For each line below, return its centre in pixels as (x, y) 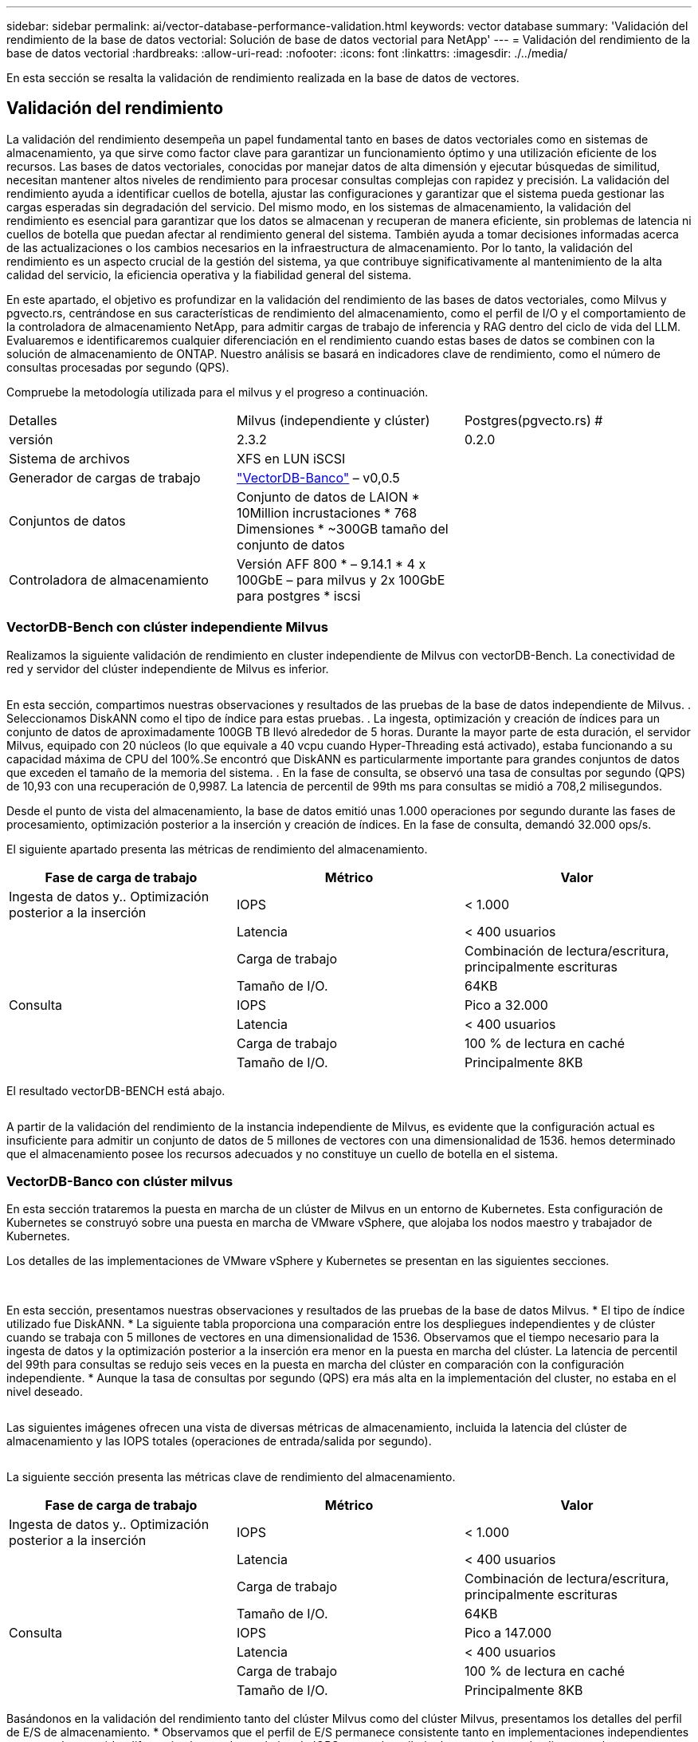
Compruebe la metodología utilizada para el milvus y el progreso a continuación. (218, 392)
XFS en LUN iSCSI (291, 458)
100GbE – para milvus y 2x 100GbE (341, 579)
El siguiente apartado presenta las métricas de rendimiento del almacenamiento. (217, 849)
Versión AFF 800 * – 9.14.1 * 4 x (331, 564)
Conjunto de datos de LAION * (328, 497)
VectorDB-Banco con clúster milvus (120, 1181)
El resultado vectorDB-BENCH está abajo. (116, 1090)
